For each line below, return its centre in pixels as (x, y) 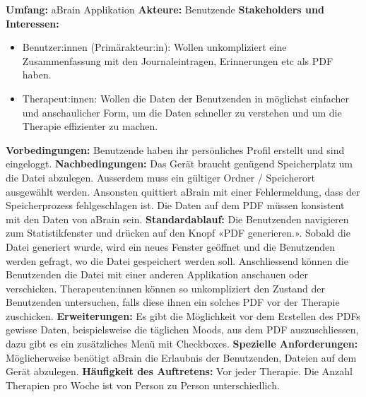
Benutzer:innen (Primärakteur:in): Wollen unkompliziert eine (154, 47)
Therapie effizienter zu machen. (90, 126)
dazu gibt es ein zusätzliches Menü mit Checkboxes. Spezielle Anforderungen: (182, 344)
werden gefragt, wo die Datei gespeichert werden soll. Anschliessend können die (177, 260)
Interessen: (33, 23)
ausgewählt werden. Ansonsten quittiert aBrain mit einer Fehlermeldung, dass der (183, 191)
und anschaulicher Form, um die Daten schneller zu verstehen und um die (182, 112)
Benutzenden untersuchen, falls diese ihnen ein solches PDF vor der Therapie (173, 302)
